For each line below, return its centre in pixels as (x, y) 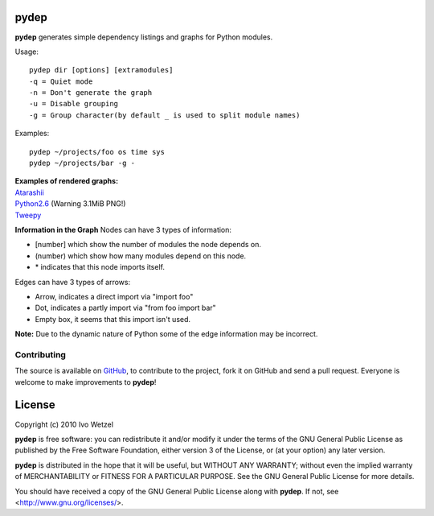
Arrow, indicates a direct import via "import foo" (114, 296)
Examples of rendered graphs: (67, 181)
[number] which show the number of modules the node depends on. (148, 245)
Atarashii (29, 192)
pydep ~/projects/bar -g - (82, 163)
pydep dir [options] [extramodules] (101, 70)
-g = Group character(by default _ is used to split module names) (165, 115)
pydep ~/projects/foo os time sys (97, 152)
